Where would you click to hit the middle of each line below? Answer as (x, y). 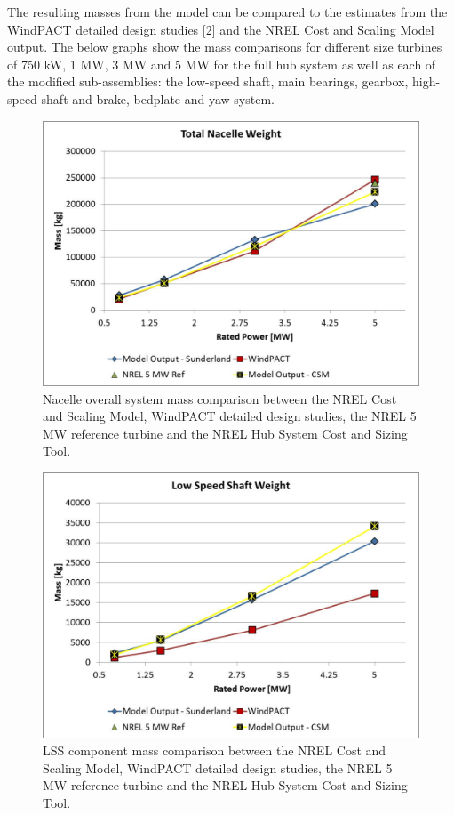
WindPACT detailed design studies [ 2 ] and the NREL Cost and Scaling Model (221, 29)
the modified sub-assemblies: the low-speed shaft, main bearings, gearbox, (208, 81)
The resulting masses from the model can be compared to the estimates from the (227, 12)
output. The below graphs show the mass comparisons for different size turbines (225, 47)
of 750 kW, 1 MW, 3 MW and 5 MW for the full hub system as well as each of (222, 64)
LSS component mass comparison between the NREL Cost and (215, 750)
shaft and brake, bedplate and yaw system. (158, 98)
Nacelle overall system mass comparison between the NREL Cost (220, 398)
